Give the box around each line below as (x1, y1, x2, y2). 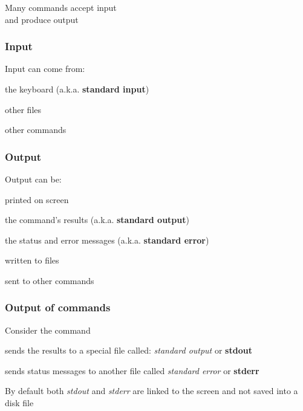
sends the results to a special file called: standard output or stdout (5, 344, 252, 357)
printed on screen (5, 193, 69, 205)
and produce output (5, 13, 79, 25)
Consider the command (5, 323, 91, 336)
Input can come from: (5, 62, 85, 75)
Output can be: (5, 172, 62, 185)
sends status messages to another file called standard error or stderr (5, 364, 259, 377)
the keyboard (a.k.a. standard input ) (5, 82, 149, 95)
